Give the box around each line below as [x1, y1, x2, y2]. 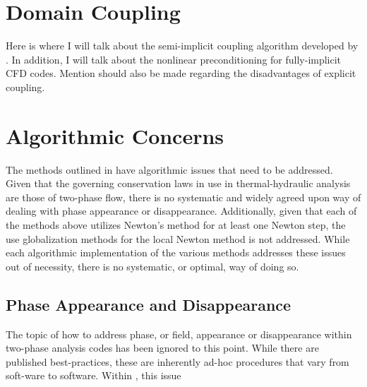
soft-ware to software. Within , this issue [6, 368, 181, 383]
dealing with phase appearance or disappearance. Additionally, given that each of [6, 203, 357, 218]
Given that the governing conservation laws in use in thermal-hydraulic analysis [6, 176, 351, 191]
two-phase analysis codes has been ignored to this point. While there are [6, 340, 319, 355]
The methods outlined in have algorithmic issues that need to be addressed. [6, 162, 333, 177]
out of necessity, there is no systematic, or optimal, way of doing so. [6, 258, 299, 273]
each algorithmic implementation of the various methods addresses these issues [6, 245, 346, 260]
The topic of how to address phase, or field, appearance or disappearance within [6, 326, 352, 341]
